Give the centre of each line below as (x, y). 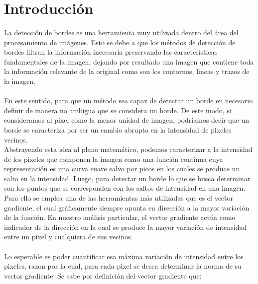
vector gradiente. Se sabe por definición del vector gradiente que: (103, 275)
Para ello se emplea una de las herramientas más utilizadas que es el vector (119, 198)
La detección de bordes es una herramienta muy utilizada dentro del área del (121, 32)
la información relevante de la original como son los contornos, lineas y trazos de (127, 71)
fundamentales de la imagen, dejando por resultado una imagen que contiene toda (129, 61)
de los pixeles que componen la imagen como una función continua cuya (114, 159)
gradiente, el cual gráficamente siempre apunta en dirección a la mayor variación (127, 207)
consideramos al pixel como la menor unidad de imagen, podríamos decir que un (127, 120)
